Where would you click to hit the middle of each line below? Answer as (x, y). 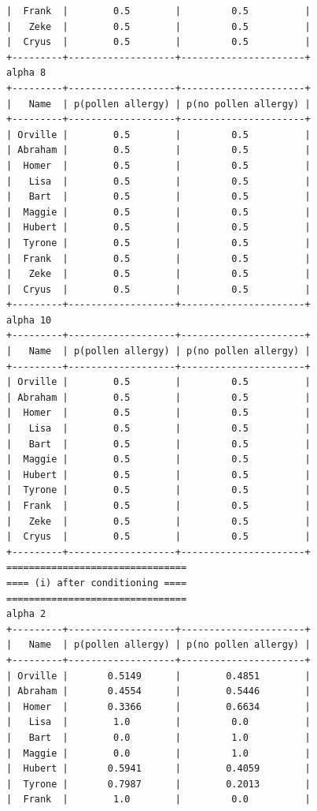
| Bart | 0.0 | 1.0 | (158, 737)
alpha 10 (29, 320)
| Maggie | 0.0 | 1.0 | (158, 753)
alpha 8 (26, 73)
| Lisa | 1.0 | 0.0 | (158, 722)
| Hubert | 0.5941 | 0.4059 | (158, 769)
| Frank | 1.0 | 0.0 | (158, 800)
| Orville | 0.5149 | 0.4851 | (158, 676)
